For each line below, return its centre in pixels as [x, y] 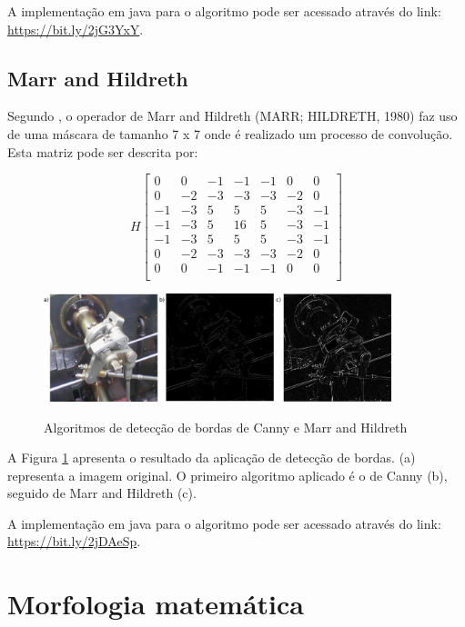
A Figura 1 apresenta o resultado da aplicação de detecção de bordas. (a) [212, 458]
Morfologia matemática [156, 604]
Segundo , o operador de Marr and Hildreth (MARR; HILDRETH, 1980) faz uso [232, 116]
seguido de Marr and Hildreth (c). [102, 493]
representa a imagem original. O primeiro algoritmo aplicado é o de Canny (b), [227, 475]
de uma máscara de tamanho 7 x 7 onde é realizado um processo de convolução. [230, 133]
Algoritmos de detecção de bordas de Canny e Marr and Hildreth [226, 427]
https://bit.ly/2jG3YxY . [76, 29]
